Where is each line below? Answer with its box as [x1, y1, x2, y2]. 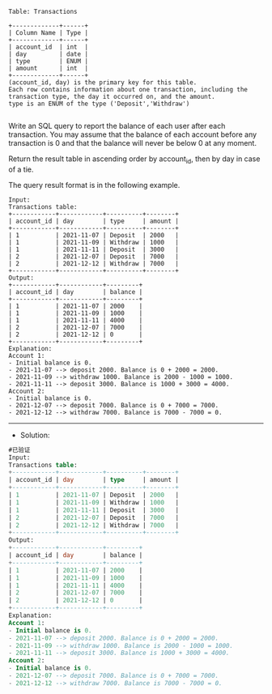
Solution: [19, 430, 50, 440]
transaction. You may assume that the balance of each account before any [8, 130, 257, 139]
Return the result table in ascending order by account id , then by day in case [8, 154, 261, 165]
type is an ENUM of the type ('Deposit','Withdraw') [8, 100, 190, 108]
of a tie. [8, 164, 34, 174]
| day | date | [8, 50, 89, 58]
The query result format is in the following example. [8, 180, 181, 189]
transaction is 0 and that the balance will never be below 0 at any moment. [8, 138, 257, 147]
